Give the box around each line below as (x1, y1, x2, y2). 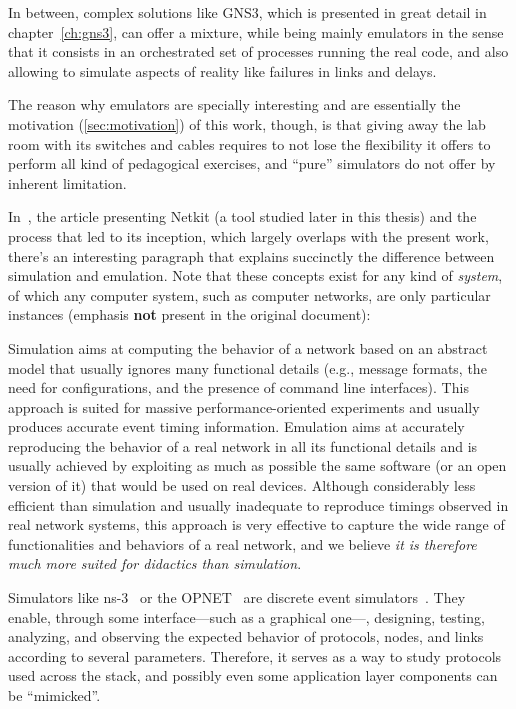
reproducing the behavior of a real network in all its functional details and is (8, 435, 478, 456)
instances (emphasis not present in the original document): (8, 304, 371, 325)
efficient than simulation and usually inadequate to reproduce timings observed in (8, 494, 509, 515)
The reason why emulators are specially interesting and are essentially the (8, 94, 461, 115)
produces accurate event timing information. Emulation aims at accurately (8, 416, 465, 437)
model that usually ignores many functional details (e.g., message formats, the (8, 357, 487, 378)
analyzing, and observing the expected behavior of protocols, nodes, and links (8, 626, 484, 647)
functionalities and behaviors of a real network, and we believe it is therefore (8, 533, 477, 554)
